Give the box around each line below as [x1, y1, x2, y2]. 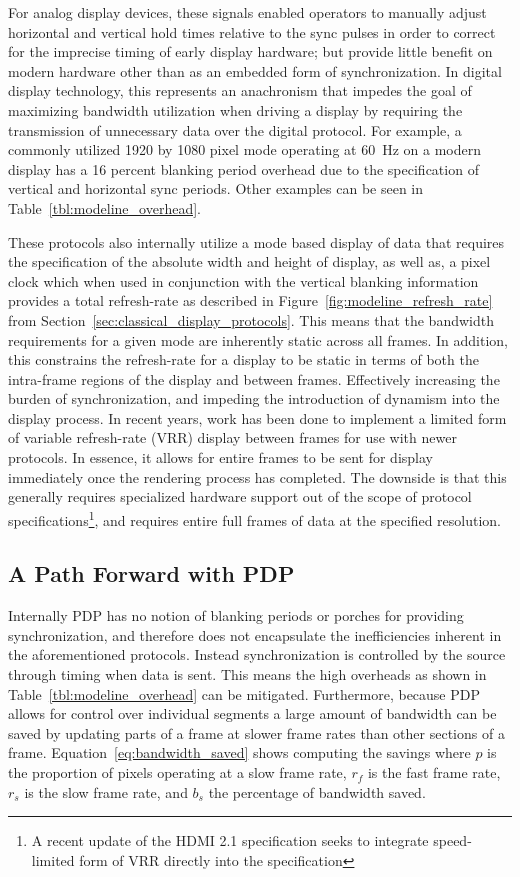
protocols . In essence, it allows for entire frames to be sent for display [8, 447, 433, 468]
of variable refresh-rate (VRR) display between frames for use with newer [8, 427, 457, 448]
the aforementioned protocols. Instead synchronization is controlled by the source [8, 644, 506, 665]
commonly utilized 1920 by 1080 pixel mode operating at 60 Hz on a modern [8, 139, 481, 160]
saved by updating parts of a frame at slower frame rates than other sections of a [8, 722, 505, 743]
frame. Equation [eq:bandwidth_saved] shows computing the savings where [8, 742, 471, 763]
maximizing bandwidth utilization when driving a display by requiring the [8, 99, 463, 120]
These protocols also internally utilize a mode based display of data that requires [8, 231, 505, 252]
